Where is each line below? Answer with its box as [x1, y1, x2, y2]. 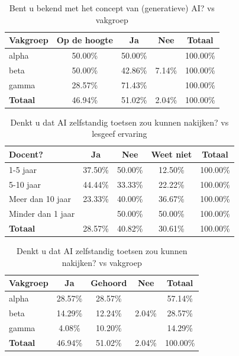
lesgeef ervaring [92, 127, 147, 140]
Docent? [9, 147, 43, 160]
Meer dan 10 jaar [9, 193, 72, 205]
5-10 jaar [9, 178, 41, 190]
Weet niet [151, 147, 192, 160]
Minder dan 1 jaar [9, 207, 75, 220]
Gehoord [91, 277, 127, 289]
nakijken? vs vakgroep [62, 256, 142, 268]
